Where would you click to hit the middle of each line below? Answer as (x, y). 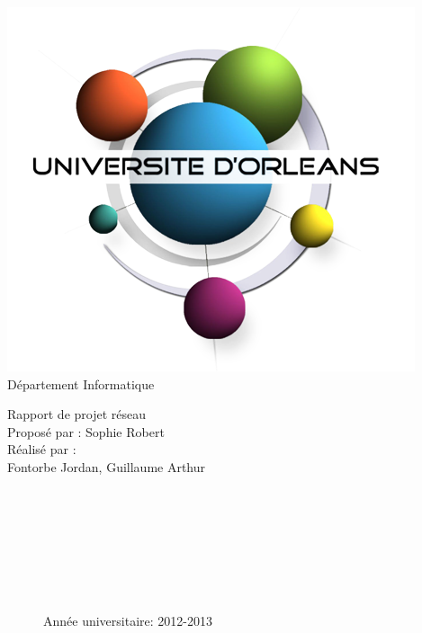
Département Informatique (81, 383)
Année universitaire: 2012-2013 (128, 620)
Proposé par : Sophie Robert (86, 431)
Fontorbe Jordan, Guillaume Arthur (107, 466)
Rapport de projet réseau (77, 414)
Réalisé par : (42, 449)
